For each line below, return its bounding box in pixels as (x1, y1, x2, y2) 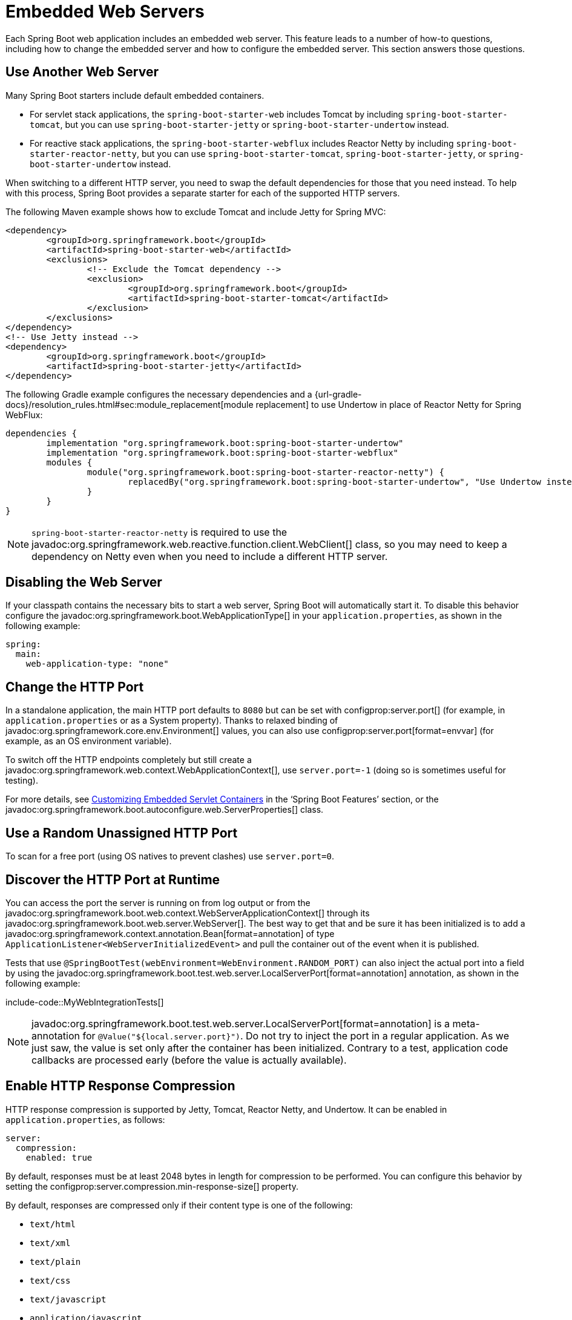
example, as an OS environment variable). (5, 736, 172, 747)
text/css (30, 1275, 71, 1285)
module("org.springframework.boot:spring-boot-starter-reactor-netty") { (87, 467, 444, 477)
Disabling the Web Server (5, 575, 162, 590)
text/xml (30, 1238, 71, 1248)
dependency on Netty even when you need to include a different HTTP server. (31, 550, 388, 562)
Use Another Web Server (5, 64, 159, 80)
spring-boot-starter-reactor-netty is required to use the (31, 525, 288, 538)
